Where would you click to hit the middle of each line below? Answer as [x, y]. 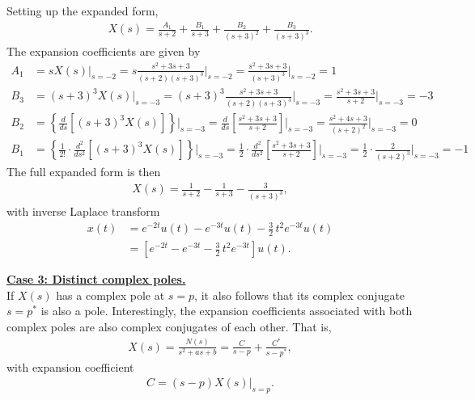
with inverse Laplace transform [83, 211]
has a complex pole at [110, 295]
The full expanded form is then [84, 172]
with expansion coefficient [70, 366]
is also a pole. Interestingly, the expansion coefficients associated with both [227, 311]
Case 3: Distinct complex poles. [96, 279]
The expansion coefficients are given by [104, 51]
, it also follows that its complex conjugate [300, 295]
